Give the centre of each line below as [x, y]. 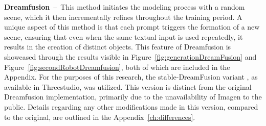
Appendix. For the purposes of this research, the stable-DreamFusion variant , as [131, 77]
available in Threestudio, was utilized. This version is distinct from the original [128, 86]
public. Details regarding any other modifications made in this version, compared [131, 106]
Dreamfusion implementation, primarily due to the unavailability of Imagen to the [133, 97]
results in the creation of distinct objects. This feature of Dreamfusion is [118, 47]
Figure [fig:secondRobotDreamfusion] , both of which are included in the [117, 67]
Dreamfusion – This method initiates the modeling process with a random [125, 7]
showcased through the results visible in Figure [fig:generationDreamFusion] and [130, 56]
